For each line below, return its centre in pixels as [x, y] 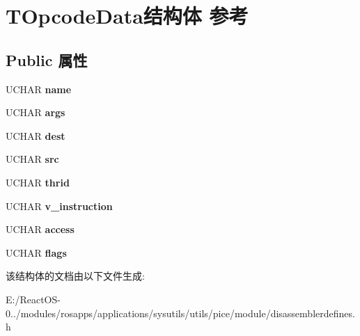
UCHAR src [32, 159]
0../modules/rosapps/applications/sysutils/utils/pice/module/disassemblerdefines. [180, 313]
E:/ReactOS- [33, 299]
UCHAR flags [36, 252]
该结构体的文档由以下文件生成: [75, 276]
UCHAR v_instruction [59, 206]
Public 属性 [47, 59]
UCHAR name [39, 89]
